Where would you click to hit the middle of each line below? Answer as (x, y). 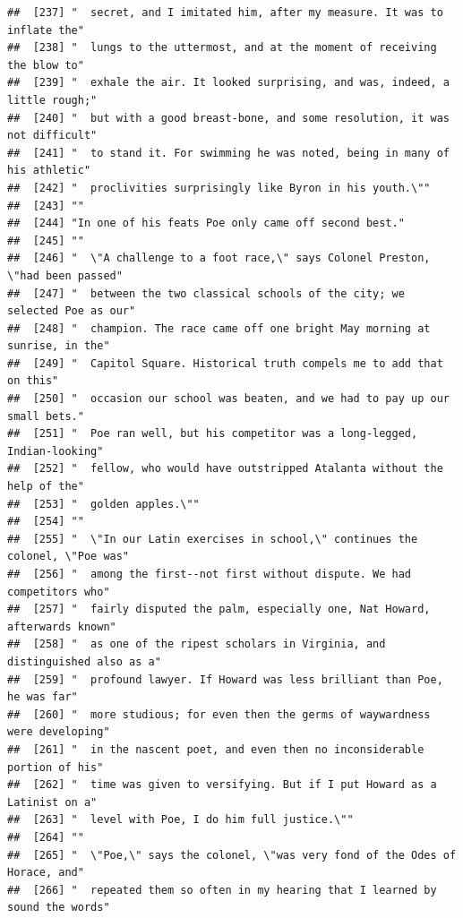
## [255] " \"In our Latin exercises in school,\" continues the (213, 539)
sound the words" (59, 908)
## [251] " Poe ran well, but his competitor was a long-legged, (213, 434)
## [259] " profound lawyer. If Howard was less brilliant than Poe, (225, 679)
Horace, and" (46, 873)
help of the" (46, 487)
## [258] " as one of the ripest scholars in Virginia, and (197, 644)
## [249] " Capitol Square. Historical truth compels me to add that (225, 363)
